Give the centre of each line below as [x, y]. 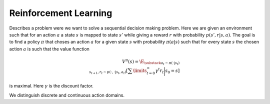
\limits [140, 70]
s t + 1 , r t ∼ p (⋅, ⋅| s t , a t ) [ [109, 71]
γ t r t [160, 70]
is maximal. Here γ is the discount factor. [51, 86]
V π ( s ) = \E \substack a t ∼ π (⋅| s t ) [151, 62]
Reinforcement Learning [61, 13]
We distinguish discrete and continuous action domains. [67, 95]
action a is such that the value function [49, 49]
